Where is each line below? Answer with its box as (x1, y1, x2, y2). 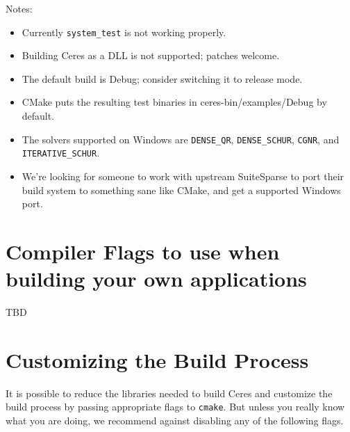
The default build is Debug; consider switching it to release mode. (22, 71, 303, 86)
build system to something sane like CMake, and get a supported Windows (22, 182, 341, 197)
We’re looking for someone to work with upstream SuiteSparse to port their (22, 168, 344, 183)
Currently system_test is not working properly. (22, 24, 226, 39)
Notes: (6, 1, 33, 15)
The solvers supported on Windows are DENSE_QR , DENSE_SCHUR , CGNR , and (22, 131, 340, 146)
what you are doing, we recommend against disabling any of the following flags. (6, 413, 344, 427)
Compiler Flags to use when (6, 237, 280, 265)
